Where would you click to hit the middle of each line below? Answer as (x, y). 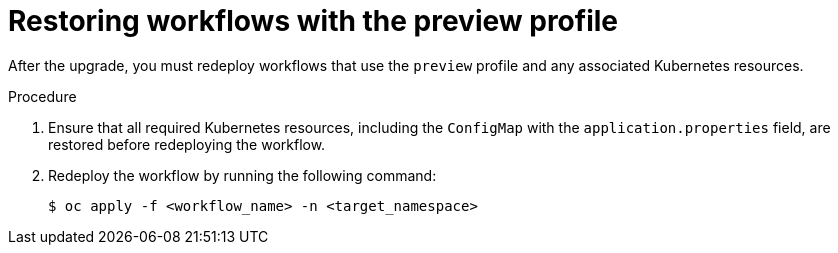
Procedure (42, 96)
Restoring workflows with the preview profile (313, 21)
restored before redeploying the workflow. (187, 144)
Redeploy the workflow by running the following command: (242, 175)
